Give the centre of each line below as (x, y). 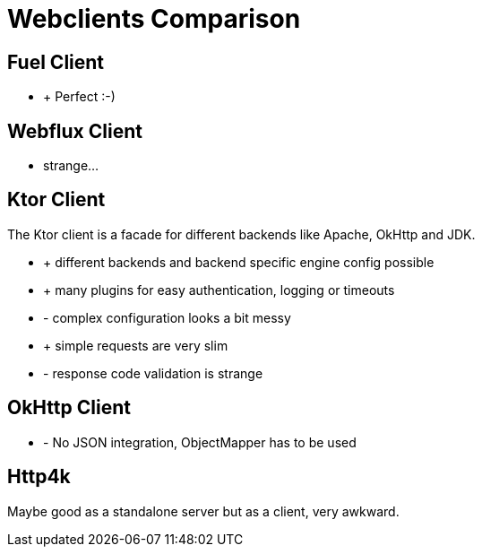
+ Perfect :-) (79, 97)
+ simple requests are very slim (136, 345)
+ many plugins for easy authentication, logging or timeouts (219, 290)
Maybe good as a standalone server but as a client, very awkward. (203, 511)
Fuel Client (56, 62)
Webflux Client (75, 131)
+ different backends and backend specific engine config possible (239, 262)
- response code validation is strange (153, 373)
